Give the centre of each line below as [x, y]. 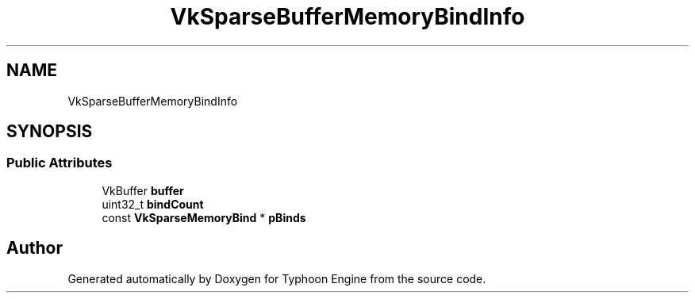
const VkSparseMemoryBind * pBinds [204, 217]
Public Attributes [60, 163]
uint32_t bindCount [153, 204]
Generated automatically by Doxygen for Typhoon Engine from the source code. [277, 278]
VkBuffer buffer [143, 190]
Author [35, 248]
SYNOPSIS [50, 132]
